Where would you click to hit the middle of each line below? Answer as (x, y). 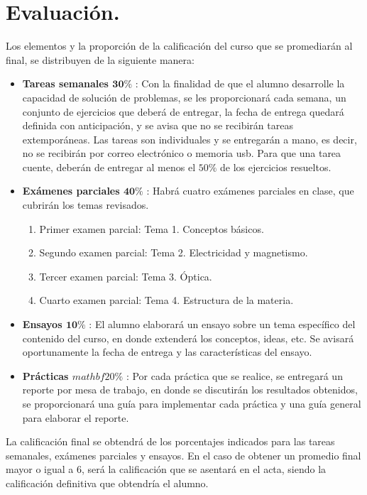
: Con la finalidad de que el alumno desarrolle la (240, 83)
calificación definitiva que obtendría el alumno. (107, 483)
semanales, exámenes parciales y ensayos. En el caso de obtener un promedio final (183, 455)
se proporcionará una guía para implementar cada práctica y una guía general (192, 403)
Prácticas (45, 375)
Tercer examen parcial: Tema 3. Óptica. (126, 276)
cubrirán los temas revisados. (86, 205)
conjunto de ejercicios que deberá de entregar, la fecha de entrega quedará (183, 111)
